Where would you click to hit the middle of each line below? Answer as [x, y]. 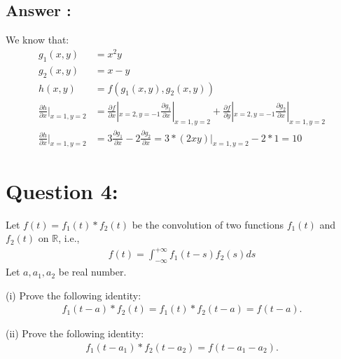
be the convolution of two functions [208, 224]
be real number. [92, 272]
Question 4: [62, 190]
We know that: [37, 40]
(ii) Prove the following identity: [75, 333]
